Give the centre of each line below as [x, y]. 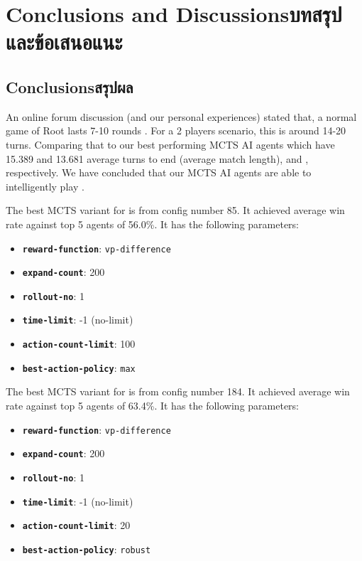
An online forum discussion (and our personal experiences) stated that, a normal [181, 116]
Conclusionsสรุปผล [70, 86]
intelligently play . [45, 186]
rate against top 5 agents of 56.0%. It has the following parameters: [153, 224]
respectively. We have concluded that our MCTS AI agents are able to [159, 172]
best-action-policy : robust [87, 549]
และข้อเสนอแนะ [64, 42]
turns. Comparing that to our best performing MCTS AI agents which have [170, 144]
